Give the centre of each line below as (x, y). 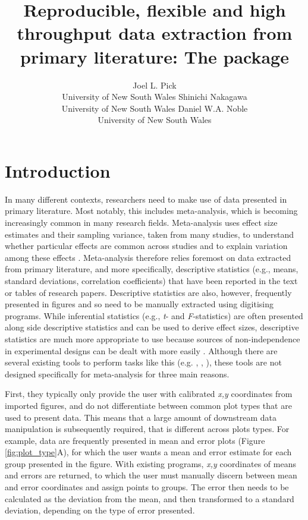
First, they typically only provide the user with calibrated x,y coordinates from (149, 394)
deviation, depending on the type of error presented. (100, 510)
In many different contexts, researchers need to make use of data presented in (146, 199)
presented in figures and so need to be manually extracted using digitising (139, 304)
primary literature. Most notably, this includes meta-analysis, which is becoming (151, 211)
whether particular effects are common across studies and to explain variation (146, 246)
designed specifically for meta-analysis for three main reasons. (117, 374)
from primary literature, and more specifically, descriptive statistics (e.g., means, (152, 269)
